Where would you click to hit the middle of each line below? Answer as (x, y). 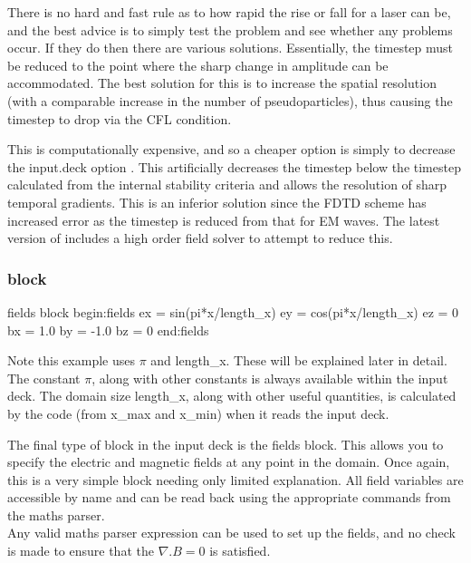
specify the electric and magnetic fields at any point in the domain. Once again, (229, 462)
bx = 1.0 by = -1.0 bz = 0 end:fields (108, 330)
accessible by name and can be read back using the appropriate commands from (229, 497)
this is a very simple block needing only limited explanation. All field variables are (235, 479)
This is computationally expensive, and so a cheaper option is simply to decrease (231, 149)
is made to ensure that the (81, 551)
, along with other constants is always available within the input (270, 378)
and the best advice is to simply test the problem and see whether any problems (230, 29)
